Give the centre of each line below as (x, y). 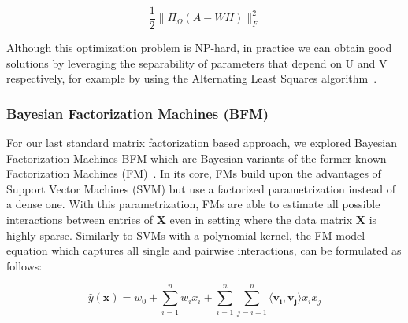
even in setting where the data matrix (261, 220)
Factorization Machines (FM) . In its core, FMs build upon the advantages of (194, 173)
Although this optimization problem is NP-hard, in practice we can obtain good (199, 48)
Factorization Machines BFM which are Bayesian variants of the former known (197, 158)
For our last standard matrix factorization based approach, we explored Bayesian (202, 143)
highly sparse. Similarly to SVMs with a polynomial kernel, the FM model (186, 235)
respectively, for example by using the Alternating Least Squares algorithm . (192, 78)
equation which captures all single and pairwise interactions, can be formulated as (204, 250)
